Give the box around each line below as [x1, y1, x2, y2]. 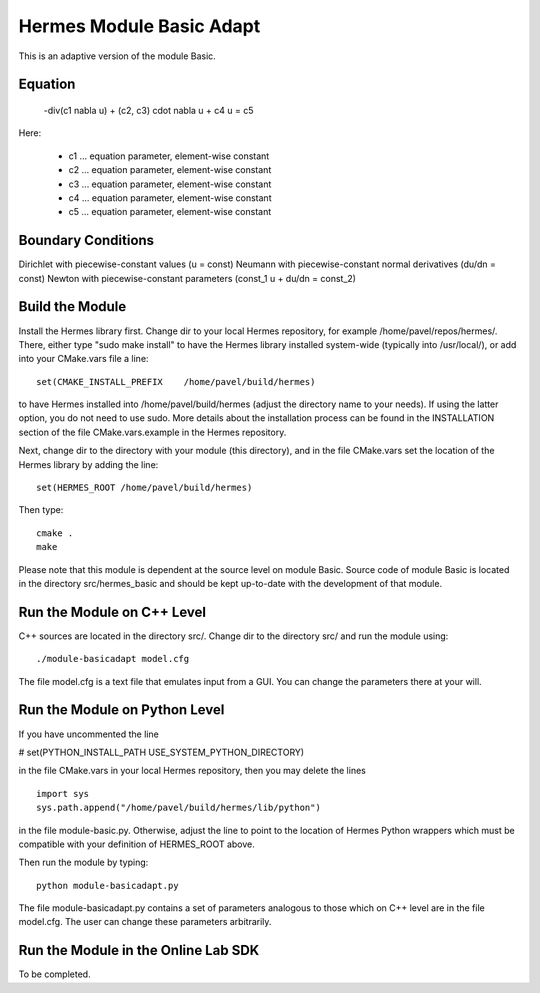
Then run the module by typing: [18, 856, 149, 869]
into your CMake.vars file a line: [18, 353, 149, 365]
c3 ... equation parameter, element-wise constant [68, 178, 272, 190]
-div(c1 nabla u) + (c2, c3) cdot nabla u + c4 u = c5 [43, 104, 254, 116]
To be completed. [18, 968, 91, 980]
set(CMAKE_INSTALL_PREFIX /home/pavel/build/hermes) [36, 376, 316, 387]
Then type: [18, 504, 64, 516]
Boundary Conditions [18, 232, 155, 249]
